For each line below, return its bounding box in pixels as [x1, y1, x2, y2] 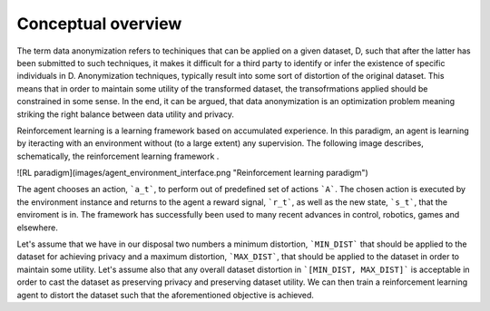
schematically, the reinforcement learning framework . [16, 151, 220, 161]
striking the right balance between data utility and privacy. [16, 109, 235, 120]
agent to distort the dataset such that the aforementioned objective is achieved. [16, 289, 315, 300]
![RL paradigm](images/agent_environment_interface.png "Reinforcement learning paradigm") [16, 168, 369, 179]
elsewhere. [16, 222, 58, 233]
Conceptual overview [16, 14, 182, 34]
